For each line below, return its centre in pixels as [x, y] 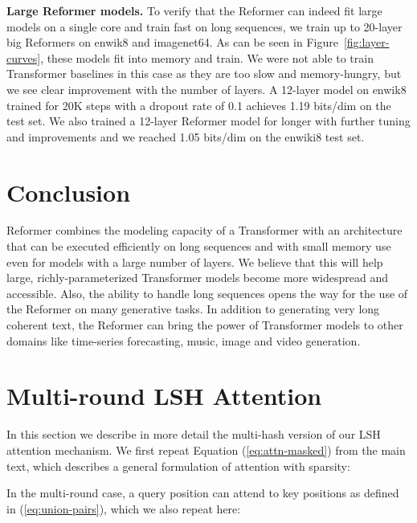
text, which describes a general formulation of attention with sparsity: [178, 466]
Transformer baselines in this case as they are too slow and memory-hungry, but [204, 74]
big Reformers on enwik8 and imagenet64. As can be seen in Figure [172, 42]
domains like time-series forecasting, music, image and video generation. [184, 340]
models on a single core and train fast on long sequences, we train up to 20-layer [204, 26]
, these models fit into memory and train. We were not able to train [207, 57]
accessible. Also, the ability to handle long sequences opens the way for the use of [207, 293]
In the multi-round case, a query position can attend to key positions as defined [203, 493]
